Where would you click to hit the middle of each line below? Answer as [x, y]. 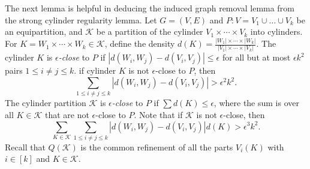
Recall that [25, 147]
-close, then [244, 114]
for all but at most [256, 57]
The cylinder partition [46, 103]
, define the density [140, 43]
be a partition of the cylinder [150, 31]
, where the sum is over [257, 103]
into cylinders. [276, 31]
